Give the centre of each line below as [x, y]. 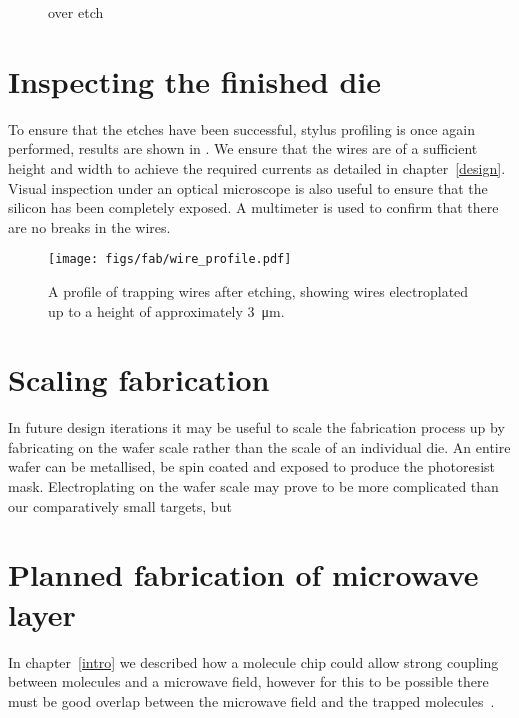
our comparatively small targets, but [120, 505]
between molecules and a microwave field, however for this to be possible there [248, 681]
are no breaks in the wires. [89, 226]
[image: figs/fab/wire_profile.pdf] [170, 259]
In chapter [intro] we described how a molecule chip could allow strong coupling [253, 661]
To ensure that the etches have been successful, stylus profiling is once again [241, 128]
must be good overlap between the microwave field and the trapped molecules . [251, 700]
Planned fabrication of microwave [243, 574]
